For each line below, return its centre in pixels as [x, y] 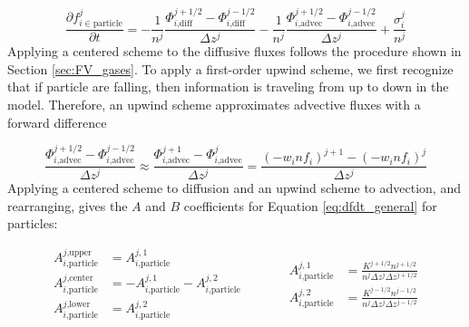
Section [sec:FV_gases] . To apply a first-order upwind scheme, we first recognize [230, 68]
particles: [33, 223]
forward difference [57, 122]
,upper [79, 253]
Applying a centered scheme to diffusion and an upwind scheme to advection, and [234, 188]
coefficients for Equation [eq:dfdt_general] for [310, 205]
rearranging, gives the [68, 205]
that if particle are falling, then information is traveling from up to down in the [228, 87]
